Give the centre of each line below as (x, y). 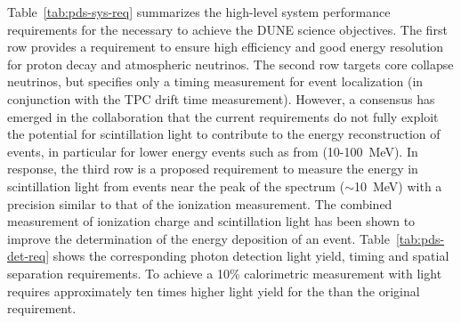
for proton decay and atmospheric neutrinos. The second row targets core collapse (230, 64)
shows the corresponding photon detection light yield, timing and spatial (251, 256)
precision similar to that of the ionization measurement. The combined (200, 203)
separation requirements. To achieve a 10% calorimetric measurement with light (225, 273)
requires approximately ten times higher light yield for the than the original (214, 291)
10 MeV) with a (398, 186)
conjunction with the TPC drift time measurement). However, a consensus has (221, 98)
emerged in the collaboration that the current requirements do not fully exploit (223, 116)
